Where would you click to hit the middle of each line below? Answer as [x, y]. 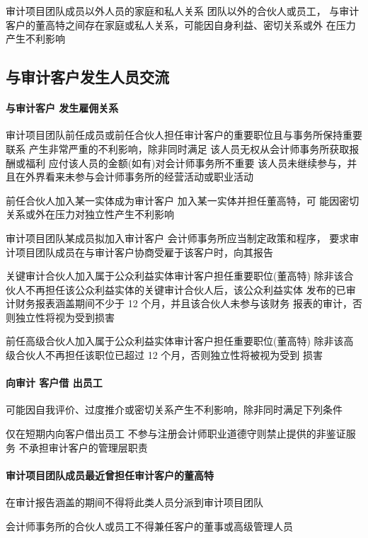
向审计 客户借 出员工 [54, 383]
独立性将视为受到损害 [65, 317]
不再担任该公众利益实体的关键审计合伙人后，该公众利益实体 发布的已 [185, 289]
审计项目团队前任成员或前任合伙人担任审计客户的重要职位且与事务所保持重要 [184, 135]
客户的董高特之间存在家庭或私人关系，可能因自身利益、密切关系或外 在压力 [181, 24]
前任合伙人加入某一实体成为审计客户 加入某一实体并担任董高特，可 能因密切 [183, 200]
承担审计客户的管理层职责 [88, 447]
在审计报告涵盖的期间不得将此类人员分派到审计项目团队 [134, 502]
